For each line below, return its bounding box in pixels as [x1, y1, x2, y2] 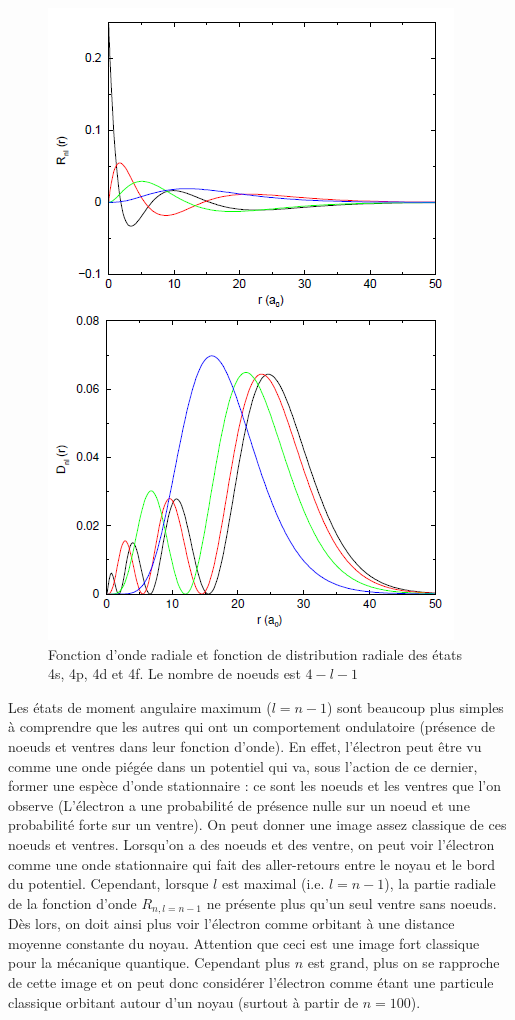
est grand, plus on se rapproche [307, 952, 500, 973]
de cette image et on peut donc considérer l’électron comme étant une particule [8, 971, 494, 992]
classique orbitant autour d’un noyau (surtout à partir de [8, 991, 359, 1012]
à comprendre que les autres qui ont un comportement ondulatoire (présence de [8, 716, 495, 737]
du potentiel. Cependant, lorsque [8, 873, 209, 894]
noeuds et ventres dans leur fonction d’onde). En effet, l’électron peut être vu [8, 735, 482, 756]
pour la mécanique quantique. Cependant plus [8, 952, 291, 973]
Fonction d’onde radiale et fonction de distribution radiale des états [48, 643, 462, 664]
